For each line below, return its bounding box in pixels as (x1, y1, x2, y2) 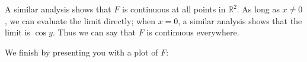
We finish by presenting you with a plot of (5, 45, 158, 58)
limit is (5, 26, 30, 38)
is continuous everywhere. (146, 26, 239, 38)
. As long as (236, 3, 280, 15)
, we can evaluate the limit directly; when (5, 14, 155, 27)
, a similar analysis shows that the (178, 14, 302, 27)
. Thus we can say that (52, 26, 136, 38)
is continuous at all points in (122, 3, 226, 15)
